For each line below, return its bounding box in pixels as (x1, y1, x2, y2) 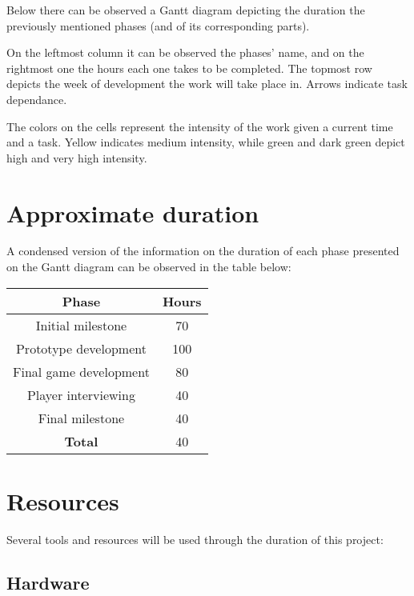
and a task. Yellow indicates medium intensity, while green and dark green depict (6, 134, 405, 150)
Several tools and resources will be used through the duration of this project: (6, 530, 384, 547)
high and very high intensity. (6, 149, 147, 166)
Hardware (6, 570, 90, 594)
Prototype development (15, 338, 147, 358)
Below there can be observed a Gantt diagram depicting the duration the (6, 2, 365, 18)
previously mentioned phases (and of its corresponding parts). (6, 17, 310, 34)
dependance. (6, 90, 67, 107)
